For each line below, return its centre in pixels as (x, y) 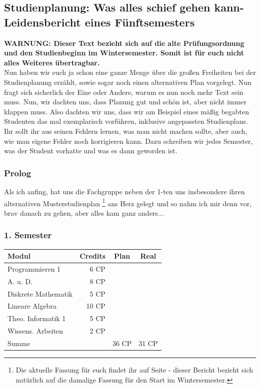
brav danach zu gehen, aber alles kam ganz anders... (84, 212)
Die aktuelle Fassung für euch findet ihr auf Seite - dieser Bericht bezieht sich (134, 370)
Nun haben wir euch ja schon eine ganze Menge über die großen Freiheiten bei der (130, 72)
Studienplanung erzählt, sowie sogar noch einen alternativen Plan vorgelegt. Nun (128, 82)
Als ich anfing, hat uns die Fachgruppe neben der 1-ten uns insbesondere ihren (124, 191)
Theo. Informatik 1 (37, 318)
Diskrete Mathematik (40, 293)
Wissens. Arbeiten (35, 331)
